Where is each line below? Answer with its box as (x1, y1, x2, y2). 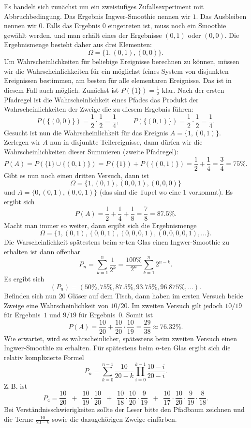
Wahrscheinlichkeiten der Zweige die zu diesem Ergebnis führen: (4, 104, 193, 114)
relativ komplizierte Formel (4, 352, 84, 362)
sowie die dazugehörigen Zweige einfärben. (52, 414, 177, 424)
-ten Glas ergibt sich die (159, 343, 231, 353)
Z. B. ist (4, 380, 28, 391)
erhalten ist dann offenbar (4, 246, 81, 256)
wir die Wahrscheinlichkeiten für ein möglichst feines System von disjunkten (4, 66, 229, 76)
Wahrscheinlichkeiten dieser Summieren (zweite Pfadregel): (4, 147, 178, 157)
